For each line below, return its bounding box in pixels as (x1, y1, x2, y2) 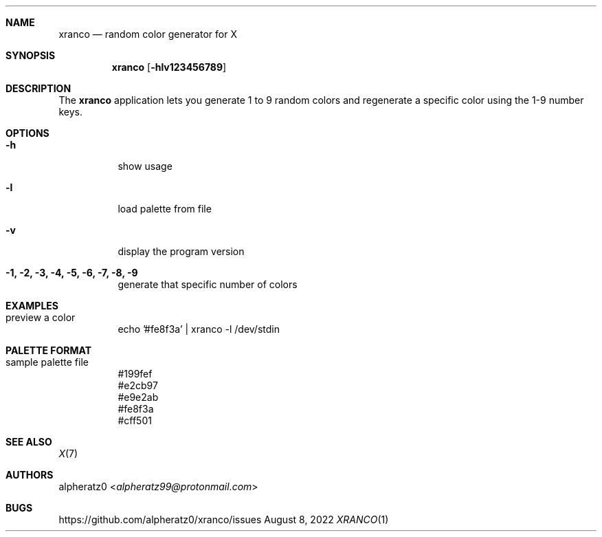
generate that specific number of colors (118, 278, 298, 290)
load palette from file (118, 203, 212, 215)
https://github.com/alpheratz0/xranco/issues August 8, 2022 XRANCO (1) (58, 514, 389, 525)
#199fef (118, 368, 153, 380)
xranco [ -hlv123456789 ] (111, 61, 227, 73)
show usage (118, 160, 172, 172)
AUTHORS (5, 469, 54, 481)
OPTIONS (5, 127, 49, 139)
